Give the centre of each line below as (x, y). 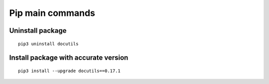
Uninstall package (38, 31)
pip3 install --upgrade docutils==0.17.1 (69, 71)
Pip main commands (52, 13)
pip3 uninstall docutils (48, 44)
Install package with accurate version (69, 58)
